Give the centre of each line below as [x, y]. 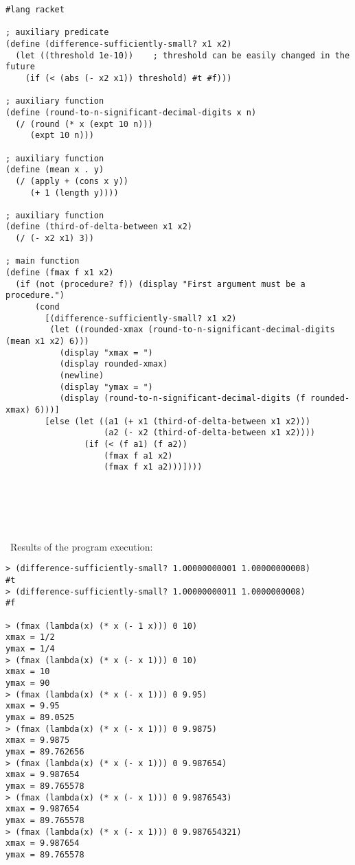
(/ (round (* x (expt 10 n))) [84, 124]
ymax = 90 [28, 683]
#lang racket [35, 10]
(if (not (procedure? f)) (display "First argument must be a [160, 284]
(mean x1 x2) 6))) [47, 342]
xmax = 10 [28, 672]
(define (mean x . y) [55, 170]
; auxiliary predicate [57, 33]
